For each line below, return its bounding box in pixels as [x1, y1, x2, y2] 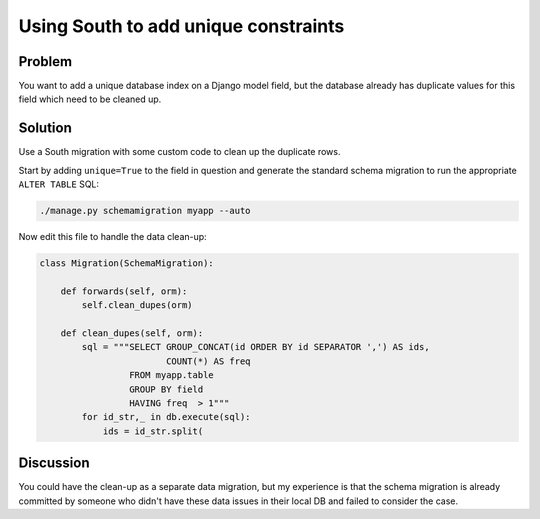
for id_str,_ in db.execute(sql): [81, 411, 251, 423]
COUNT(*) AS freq [165, 355, 251, 367]
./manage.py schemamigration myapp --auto [39, 205, 251, 217]
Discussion [18, 455, 90, 472]
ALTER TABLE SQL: [18, 178, 100, 190]
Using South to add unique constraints [18, 15, 345, 37]
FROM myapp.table [128, 370, 214, 381]
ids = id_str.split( [102, 425, 204, 437]
